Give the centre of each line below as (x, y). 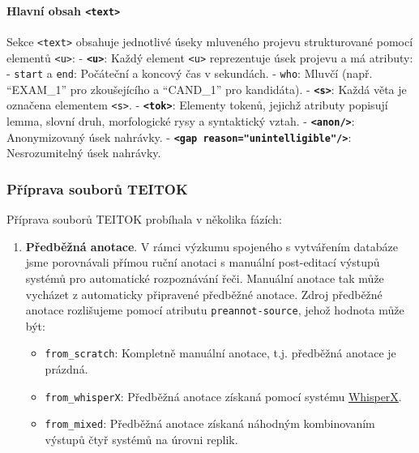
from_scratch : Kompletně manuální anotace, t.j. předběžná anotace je (220, 353)
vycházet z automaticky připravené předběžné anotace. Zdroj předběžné (204, 294)
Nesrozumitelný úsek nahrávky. (84, 153)
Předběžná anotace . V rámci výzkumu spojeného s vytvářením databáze (212, 246)
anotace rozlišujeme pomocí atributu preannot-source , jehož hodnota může (215, 310)
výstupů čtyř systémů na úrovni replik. (141, 440)
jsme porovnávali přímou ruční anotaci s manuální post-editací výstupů (203, 262)
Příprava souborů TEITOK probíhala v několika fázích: (144, 219)
